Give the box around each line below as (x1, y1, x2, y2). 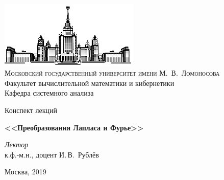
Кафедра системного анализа (5, 87, 94, 98)
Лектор (5, 139, 29, 150)
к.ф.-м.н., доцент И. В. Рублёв (5, 149, 99, 160)
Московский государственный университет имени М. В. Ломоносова (5, 67, 220, 78)
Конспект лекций (5, 104, 57, 115)
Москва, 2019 (5, 166, 46, 177)
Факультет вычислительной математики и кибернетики (5, 77, 175, 88)
